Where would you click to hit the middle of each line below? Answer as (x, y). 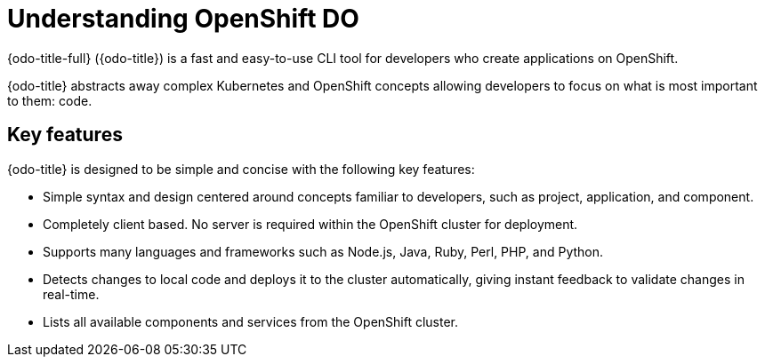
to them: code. (50, 100)
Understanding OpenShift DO (183, 19)
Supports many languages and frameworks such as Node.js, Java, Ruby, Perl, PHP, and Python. (323, 251)
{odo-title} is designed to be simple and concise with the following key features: (241, 169)
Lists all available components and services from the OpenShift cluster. (251, 321)
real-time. (71, 294)
